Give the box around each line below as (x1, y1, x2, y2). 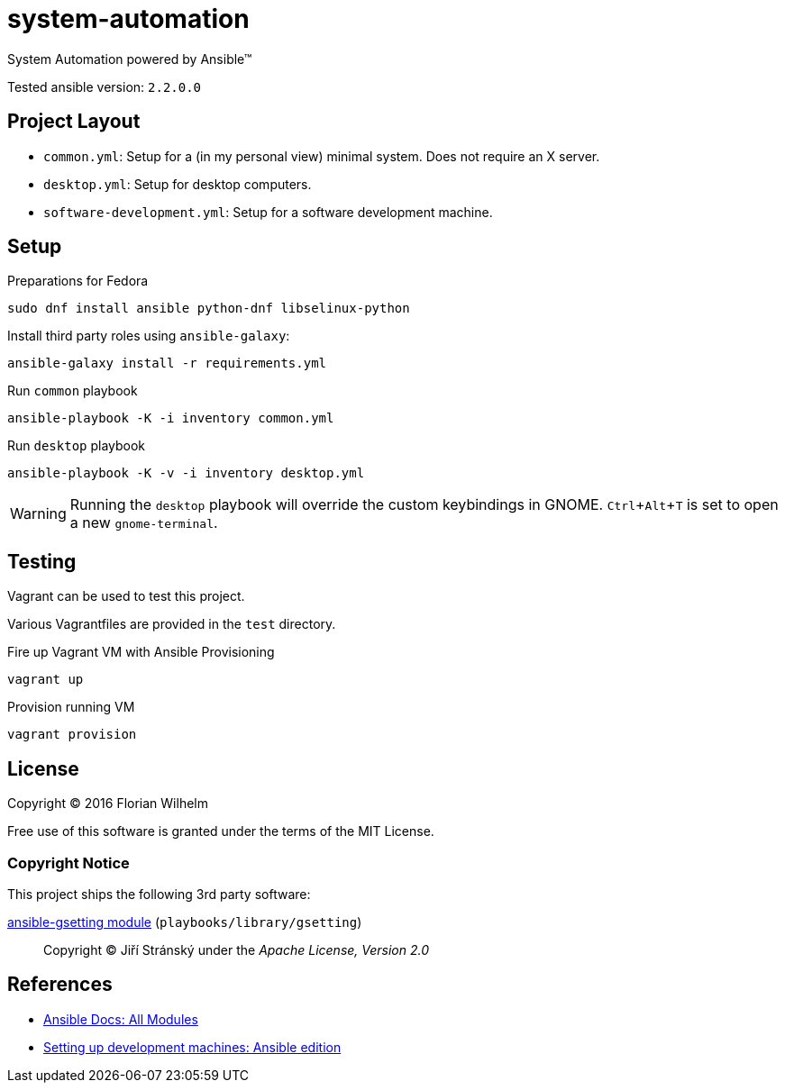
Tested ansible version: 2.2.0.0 (7, 78, 202, 95)
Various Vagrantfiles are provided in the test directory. (7, 616, 336, 632)
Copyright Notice (7, 853, 130, 872)
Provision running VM (7, 699, 135, 715)
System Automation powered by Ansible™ (7, 50, 252, 67)
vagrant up (7, 672, 84, 687)
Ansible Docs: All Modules (43, 1011, 198, 1027)
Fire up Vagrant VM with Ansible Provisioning (7, 644, 275, 660)
